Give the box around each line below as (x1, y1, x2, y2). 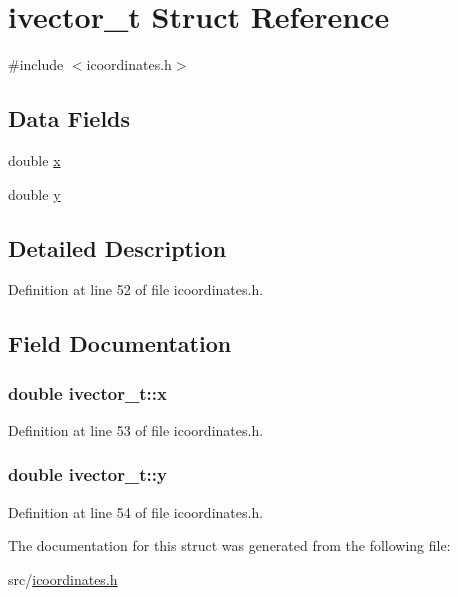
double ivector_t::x (8, 380, 167, 405)
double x (8, 149, 61, 170)
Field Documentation (8, 328, 232, 359)
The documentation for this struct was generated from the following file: (8, 535, 451, 556)
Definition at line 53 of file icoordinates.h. (8, 419, 264, 440)
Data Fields (8, 103, 131, 134)
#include (8, 54, 64, 75)
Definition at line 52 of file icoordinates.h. (8, 279, 264, 300)
